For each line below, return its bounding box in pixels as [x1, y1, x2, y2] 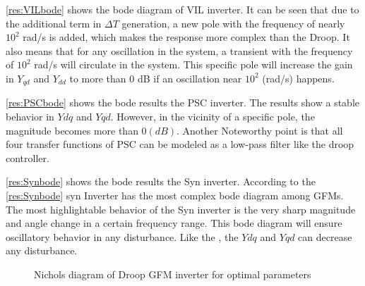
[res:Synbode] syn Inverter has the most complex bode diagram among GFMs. [6, 187, 344, 202]
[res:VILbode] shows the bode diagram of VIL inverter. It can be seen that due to [6, 2, 359, 16]
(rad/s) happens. [262, 70, 335, 85]
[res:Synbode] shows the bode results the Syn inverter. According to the [6, 174, 316, 189]
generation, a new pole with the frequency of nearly [121, 15, 345, 30]
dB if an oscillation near [137, 70, 242, 85]
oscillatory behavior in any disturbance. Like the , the [6, 229, 239, 244]
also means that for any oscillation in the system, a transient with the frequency [6, 43, 353, 58]
